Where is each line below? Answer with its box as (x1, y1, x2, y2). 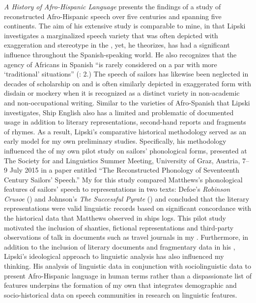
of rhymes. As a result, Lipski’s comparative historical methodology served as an (4, 126, 246, 136)
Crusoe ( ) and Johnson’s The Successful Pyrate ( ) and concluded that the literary (4, 193, 250, 203)
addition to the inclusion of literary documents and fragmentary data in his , (4, 241, 235, 252)
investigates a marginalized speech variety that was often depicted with (4, 30, 218, 40)
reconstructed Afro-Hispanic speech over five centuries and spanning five (4, 11, 222, 21)
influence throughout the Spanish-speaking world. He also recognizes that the (4, 49, 237, 59)
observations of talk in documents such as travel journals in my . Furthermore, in (4, 232, 249, 242)
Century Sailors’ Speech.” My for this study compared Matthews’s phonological (4, 174, 243, 184)
